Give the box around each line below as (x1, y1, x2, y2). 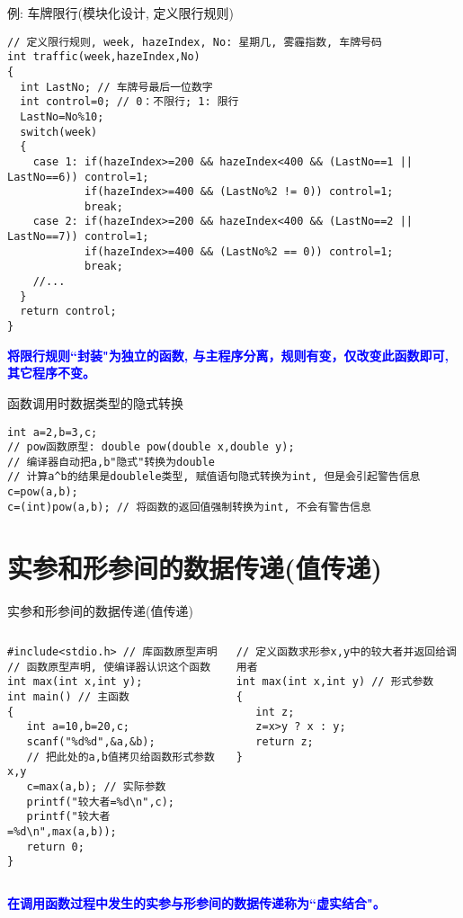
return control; (20, 305, 117, 318)
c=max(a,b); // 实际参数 (26, 780, 166, 794)
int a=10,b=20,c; (26, 720, 130, 734)
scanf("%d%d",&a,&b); (26, 735, 156, 749)
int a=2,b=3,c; (7, 425, 98, 439)
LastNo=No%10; (20, 110, 104, 123)
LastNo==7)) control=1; (7, 230, 149, 244)
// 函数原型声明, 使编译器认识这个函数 (7, 660, 211, 673)
